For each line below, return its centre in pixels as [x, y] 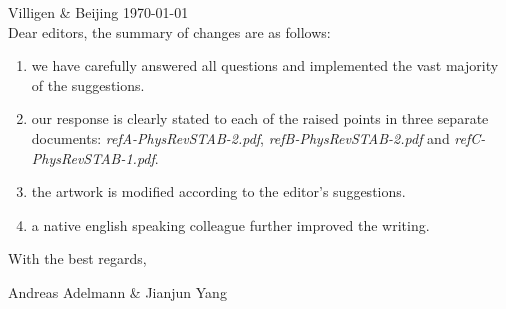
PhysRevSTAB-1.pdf [93, 157]
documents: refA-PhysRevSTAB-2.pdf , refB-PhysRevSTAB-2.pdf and [240, 137]
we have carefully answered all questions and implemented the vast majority [265, 65]
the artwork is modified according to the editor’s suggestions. [218, 191]
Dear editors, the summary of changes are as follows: [169, 31]
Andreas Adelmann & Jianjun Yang [117, 291]
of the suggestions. [88, 84]
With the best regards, [77, 258]
